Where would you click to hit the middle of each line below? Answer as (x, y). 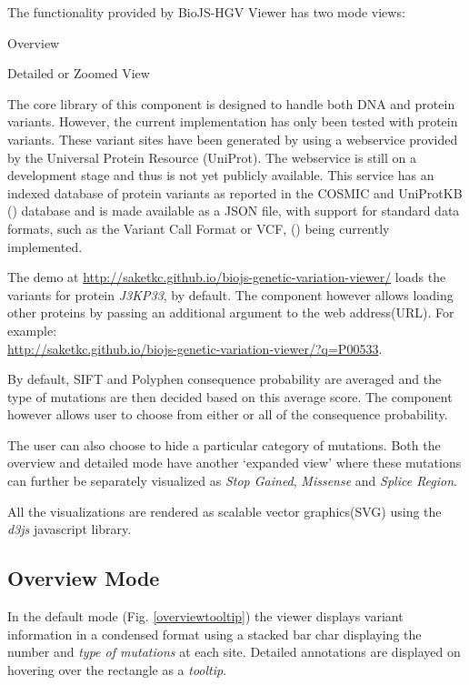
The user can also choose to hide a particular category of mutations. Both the (224, 444)
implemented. (45, 246)
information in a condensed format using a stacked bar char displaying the (215, 634)
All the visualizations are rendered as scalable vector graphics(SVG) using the (225, 511)
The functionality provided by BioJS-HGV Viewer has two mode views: (206, 12)
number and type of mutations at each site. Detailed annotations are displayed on (234, 652)
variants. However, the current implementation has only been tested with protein (233, 121)
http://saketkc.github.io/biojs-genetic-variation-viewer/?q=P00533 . (195, 348)
